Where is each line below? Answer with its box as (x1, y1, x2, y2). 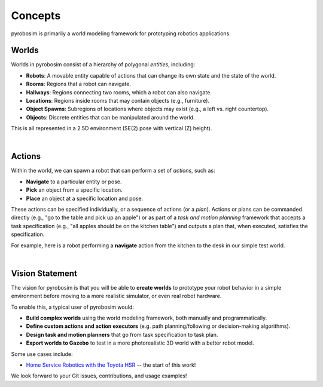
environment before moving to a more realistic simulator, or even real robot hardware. (11, 293, 222, 300)
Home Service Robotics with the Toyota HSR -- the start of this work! (26, 361, 196, 368)
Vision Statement (11, 268, 77, 278)
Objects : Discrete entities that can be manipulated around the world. (26, 113, 195, 121)
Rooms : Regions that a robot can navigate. (26, 81, 132, 88)
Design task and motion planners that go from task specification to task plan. (26, 331, 218, 338)
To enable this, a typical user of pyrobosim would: (11, 303, 135, 311)
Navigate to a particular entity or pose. (26, 178, 122, 185)
